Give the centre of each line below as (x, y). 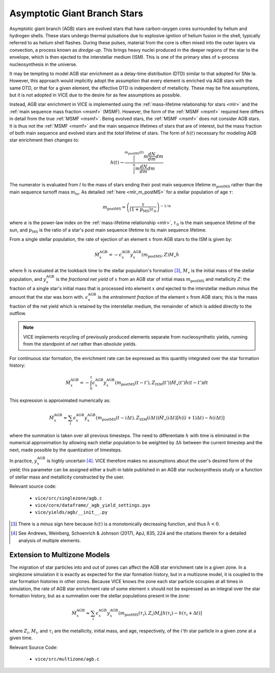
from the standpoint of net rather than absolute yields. (80, 344)
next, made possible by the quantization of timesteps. (66, 450)
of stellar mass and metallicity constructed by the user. (67, 477)
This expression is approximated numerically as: (60, 400)
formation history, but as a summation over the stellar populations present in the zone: (100, 596)
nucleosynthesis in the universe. (43, 64)
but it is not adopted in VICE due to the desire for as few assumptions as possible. (95, 95)
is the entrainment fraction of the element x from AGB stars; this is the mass (177, 297)
